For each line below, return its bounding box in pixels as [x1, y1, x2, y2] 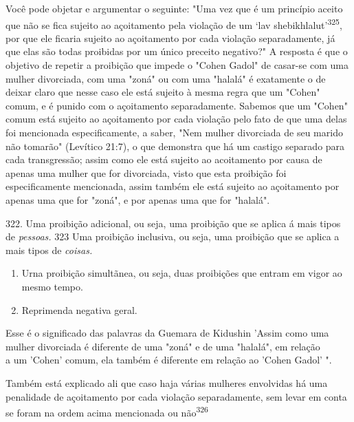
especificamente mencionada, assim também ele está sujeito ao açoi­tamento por [5, 179, 340, 193]
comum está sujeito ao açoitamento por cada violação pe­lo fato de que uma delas [5, 112, 347, 126]
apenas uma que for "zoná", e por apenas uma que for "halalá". [5, 192, 270, 207]
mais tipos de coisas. [5, 242, 93, 257]
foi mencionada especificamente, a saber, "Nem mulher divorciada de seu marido [5, 125, 343, 139]
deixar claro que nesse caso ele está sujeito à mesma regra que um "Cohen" [5, 85, 320, 99]
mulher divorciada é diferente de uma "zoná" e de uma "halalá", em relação [5, 339, 320, 353]
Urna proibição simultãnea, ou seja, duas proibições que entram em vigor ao [21, 266, 342, 280]
